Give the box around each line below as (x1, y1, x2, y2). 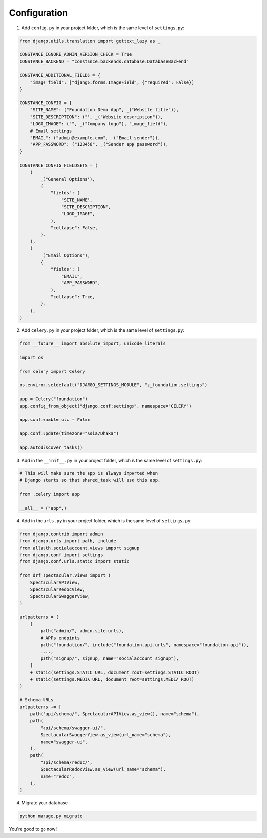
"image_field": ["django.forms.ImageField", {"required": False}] (30, 79, 195, 85)
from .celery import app (19, 491, 80, 497)
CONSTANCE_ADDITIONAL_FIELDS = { (19, 72, 101, 78)
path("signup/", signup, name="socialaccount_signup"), (40, 655, 179, 661)
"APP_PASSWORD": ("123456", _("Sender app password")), (30, 141, 169, 147)
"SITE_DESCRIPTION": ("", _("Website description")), (30, 114, 163, 120)
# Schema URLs (19, 698, 54, 703)
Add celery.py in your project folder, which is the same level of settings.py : (21, 327, 185, 333)
